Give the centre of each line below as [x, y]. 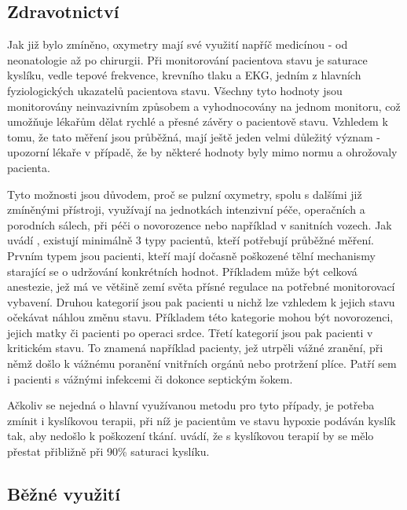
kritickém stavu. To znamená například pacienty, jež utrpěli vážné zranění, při [195, 348]
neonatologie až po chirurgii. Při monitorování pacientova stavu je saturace [187, 59]
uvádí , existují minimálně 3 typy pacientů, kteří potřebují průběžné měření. [191, 240]
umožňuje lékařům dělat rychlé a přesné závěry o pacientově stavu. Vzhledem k [198, 121]
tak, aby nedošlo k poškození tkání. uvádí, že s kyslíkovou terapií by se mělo [191, 436]
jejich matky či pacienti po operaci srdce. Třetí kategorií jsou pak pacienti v [190, 332]
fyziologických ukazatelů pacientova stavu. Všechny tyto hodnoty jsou [175, 90]
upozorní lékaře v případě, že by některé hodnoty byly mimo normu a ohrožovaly [202, 152]
